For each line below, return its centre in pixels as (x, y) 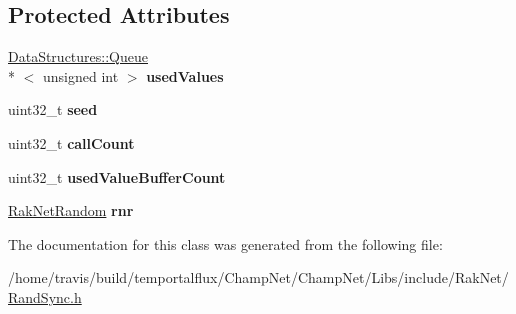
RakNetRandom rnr (71, 210)
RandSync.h (45, 296)
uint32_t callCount (71, 142)
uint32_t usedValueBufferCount (117, 176)
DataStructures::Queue (78, 56)
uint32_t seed (53, 109)
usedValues (185, 75)
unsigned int (80, 75)
